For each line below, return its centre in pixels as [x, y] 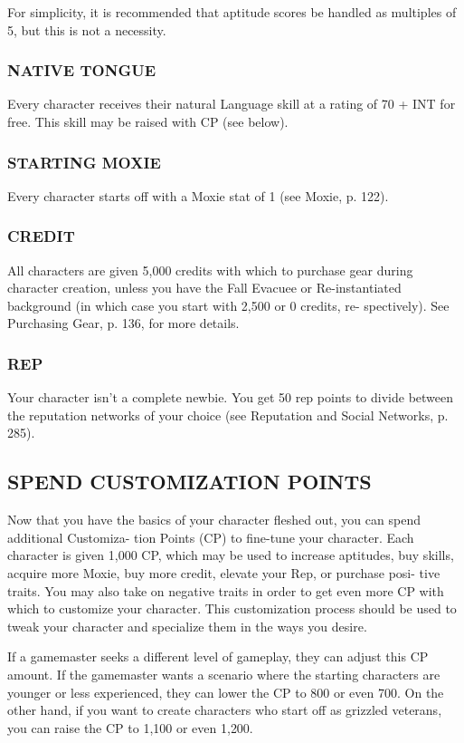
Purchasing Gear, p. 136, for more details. [123, 323]
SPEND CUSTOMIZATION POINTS [189, 482]
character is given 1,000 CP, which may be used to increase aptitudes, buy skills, [231, 555]
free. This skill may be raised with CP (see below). [148, 121]
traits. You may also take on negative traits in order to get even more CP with [226, 590]
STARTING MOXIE [84, 162]
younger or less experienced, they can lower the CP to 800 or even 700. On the [226, 692]
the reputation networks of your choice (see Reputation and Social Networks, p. [228, 415]
